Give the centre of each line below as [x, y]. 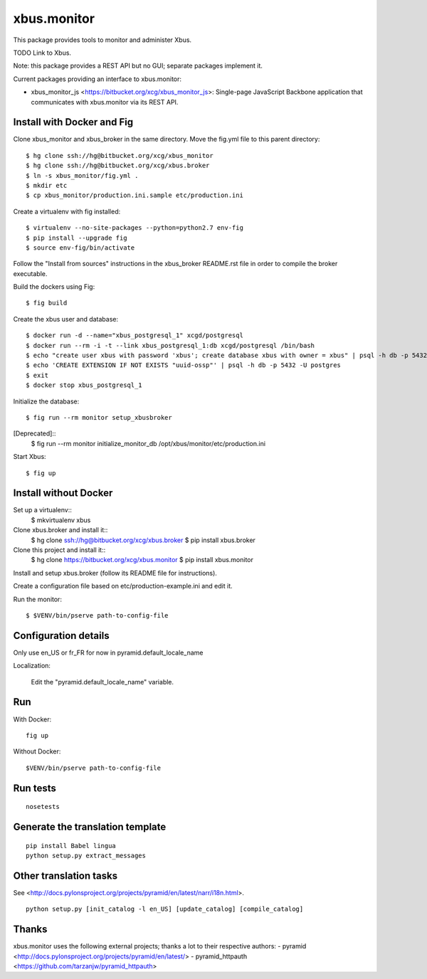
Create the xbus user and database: [66, 319]
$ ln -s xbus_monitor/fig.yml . [82, 175]
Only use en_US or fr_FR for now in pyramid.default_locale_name [108, 652]
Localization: [32, 666]
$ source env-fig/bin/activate [80, 248]
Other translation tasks [65, 875]
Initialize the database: [46, 401]
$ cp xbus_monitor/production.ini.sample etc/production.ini [135, 195]
